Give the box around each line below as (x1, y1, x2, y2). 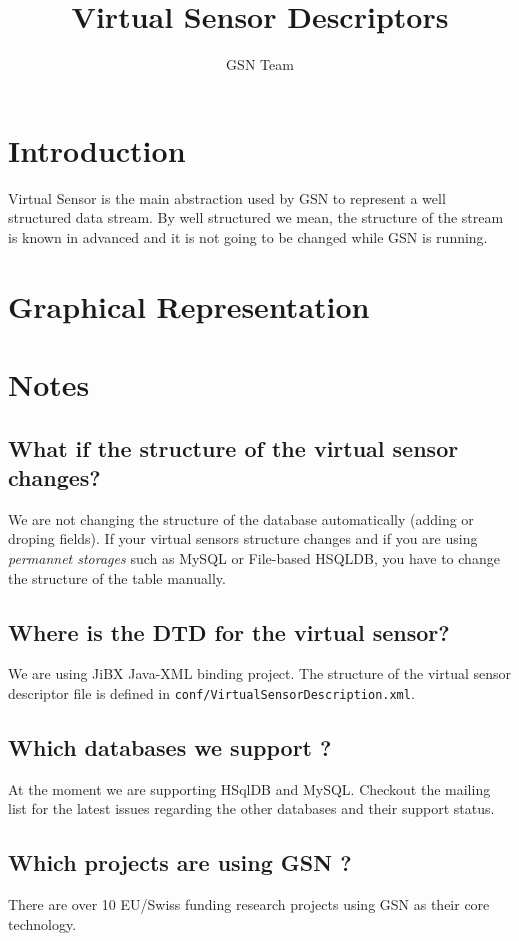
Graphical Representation (8, 285, 370, 326)
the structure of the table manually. (8, 567, 226, 588)
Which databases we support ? (8, 732, 332, 762)
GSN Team (226, 54, 294, 75)
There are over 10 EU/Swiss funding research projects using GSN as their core (8, 894, 490, 915)
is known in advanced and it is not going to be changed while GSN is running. (8, 226, 488, 247)
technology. (8, 913, 77, 934)
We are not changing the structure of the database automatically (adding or (8, 508, 474, 529)
